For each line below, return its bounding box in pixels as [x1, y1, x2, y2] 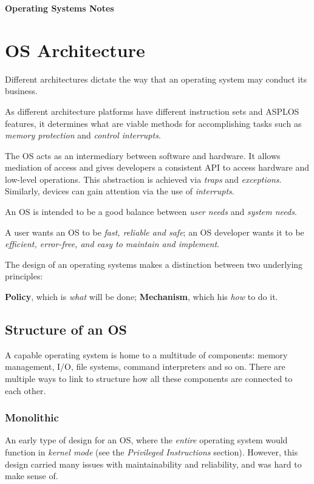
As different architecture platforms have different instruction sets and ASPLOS [5, 104, 299, 117]
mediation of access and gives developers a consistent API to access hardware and [5, 161, 309, 174]
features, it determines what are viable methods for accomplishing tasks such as [5, 117, 302, 129]
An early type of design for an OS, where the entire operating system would [5, 434, 288, 446]
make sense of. [5, 469, 58, 482]
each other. [5, 384, 46, 397]
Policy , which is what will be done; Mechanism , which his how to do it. [5, 290, 278, 303]
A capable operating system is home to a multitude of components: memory [5, 348, 288, 361]
